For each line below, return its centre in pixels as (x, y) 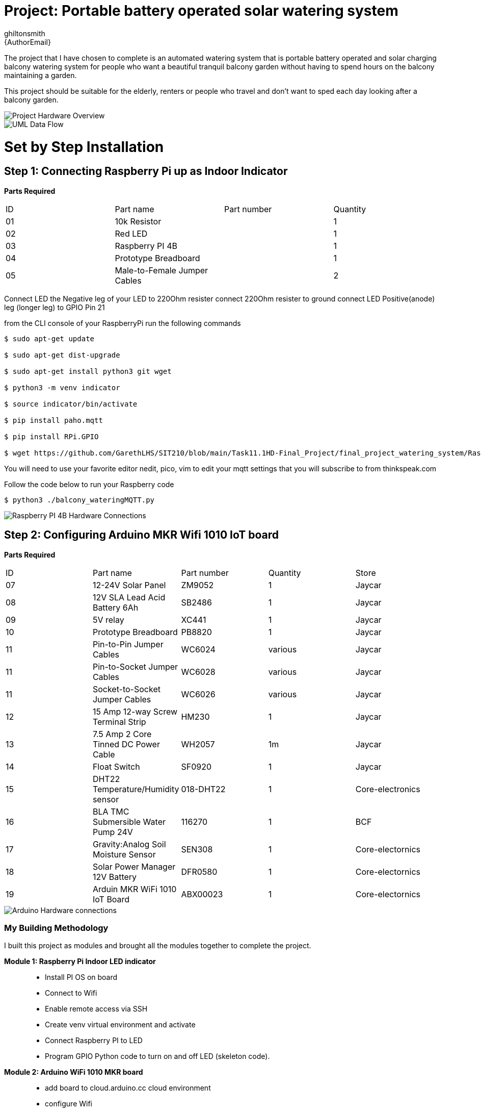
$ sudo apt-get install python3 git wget (88, 371)
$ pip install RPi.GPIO (51, 436)
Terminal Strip (119, 722)
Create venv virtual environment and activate (120, 1025)
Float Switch (116, 766)
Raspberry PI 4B (146, 246)
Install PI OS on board (81, 977)
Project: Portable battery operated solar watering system (201, 11)
